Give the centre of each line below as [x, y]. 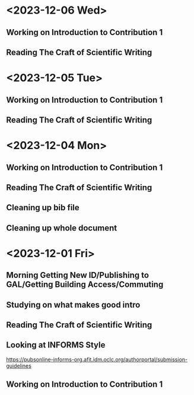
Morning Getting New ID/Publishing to [78, 275]
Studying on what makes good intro [73, 304]
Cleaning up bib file [43, 208]
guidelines [19, 365]
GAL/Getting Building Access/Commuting [85, 285]
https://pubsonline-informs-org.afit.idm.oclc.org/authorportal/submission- [97, 359]
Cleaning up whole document [62, 228]
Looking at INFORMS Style [56, 345]
